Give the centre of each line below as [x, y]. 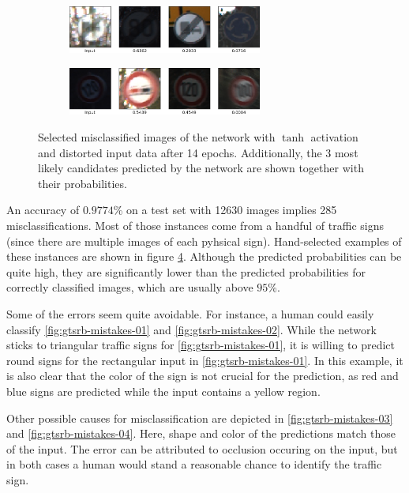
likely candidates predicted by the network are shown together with [201, 168]
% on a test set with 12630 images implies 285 [225, 210]
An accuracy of [43, 210]
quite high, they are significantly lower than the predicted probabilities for [186, 271]
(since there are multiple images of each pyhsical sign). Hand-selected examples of [204, 241]
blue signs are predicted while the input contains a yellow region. [163, 391]
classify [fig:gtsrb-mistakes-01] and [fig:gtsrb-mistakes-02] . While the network [191, 329]
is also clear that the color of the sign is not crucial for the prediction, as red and [203, 376]
